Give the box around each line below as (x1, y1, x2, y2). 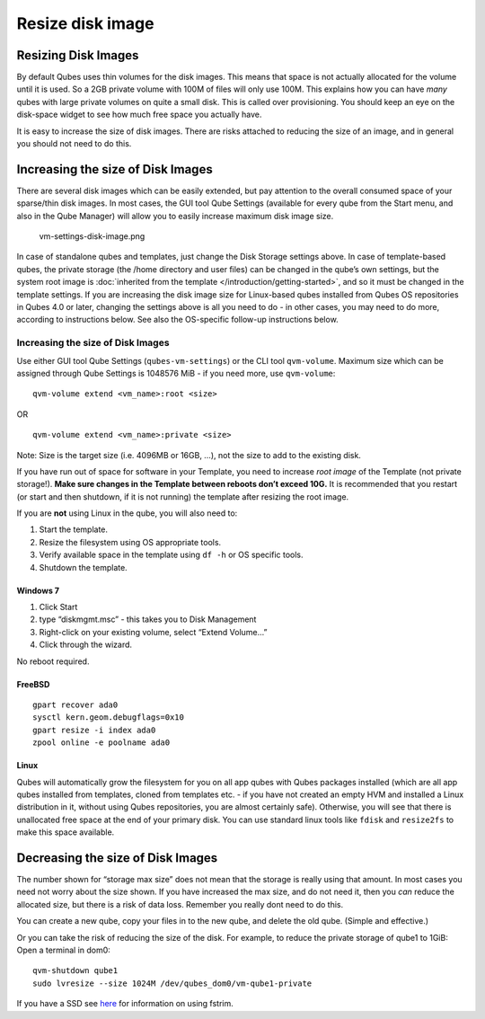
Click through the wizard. (39, 639, 133, 651)
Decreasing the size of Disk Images (16, 850, 218, 865)
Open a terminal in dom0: (16, 944, 111, 955)
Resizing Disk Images (16, 48, 139, 63)
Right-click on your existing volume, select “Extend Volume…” (39, 626, 268, 637)
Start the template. (39, 524, 108, 535)
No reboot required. (16, 656, 90, 667)
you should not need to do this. (16, 138, 132, 149)
